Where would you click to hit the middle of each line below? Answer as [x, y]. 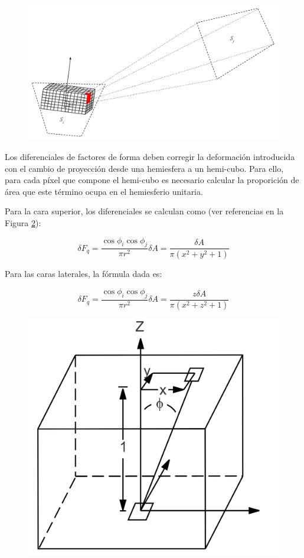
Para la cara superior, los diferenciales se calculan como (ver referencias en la [144, 211]
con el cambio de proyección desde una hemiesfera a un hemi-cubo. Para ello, [144, 168]
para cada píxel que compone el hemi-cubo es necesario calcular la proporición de [152, 180]
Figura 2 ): [23, 222]
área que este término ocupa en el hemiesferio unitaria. [104, 191]
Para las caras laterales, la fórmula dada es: [84, 274]
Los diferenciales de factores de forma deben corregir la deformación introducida [150, 156]
